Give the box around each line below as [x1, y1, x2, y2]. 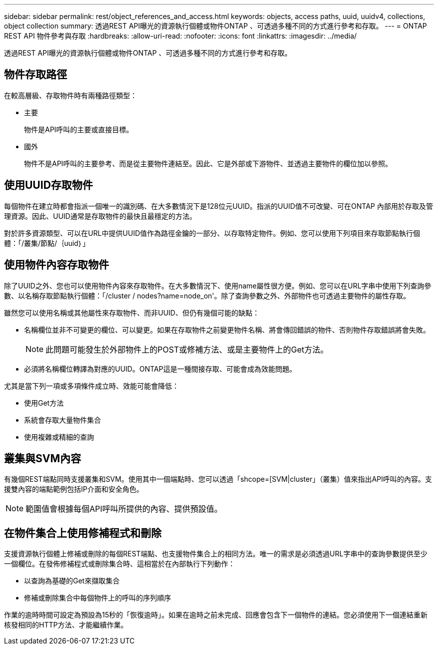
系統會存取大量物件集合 [24, 415, 101, 424]
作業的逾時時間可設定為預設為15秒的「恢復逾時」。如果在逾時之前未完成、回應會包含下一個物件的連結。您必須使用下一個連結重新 [4, 610, 427, 619]
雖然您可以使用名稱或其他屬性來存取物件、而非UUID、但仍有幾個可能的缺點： [4, 308, 259, 317]
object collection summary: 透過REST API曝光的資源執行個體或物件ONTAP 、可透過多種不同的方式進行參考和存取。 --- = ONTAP [4, 22, 427, 30]
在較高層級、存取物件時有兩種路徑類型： [4, 91, 137, 100]
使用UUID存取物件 [4, 179, 93, 192]
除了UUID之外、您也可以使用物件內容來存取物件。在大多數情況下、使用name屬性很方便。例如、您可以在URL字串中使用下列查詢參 [4, 281, 431, 290]
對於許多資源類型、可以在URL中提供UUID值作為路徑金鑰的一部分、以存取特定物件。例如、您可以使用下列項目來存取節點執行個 [4, 228, 420, 237]
